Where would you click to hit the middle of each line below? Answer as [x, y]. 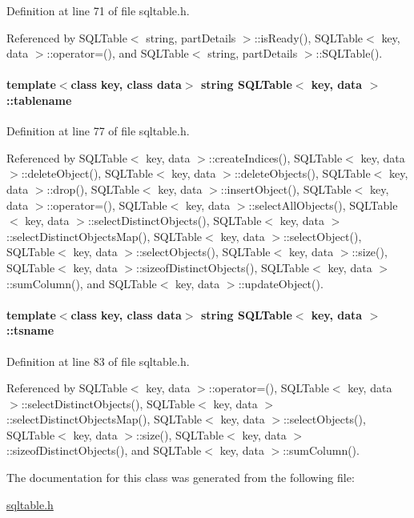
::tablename [39, 100]
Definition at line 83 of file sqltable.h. [98, 361]
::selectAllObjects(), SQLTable [323, 205]
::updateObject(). [281, 283]
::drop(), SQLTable [93, 189]
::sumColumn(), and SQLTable [82, 283]
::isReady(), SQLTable [309, 37]
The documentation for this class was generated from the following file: [181, 478]
